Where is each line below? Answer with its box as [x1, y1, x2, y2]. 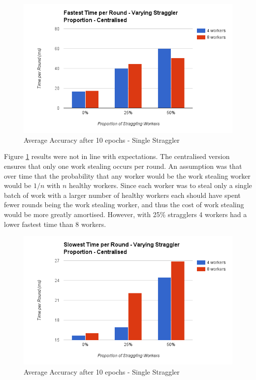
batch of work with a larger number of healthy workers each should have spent [4, 190, 241, 200]
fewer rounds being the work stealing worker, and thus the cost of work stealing [4, 199, 244, 210]
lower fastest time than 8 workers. [4, 219, 106, 229]
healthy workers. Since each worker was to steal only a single [68, 180, 252, 190]
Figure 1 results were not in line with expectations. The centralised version [4, 151, 230, 161]
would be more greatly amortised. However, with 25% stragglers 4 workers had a [4, 209, 247, 219]
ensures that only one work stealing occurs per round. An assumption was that [4, 160, 242, 171]
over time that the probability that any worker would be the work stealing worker [4, 170, 251, 181]
